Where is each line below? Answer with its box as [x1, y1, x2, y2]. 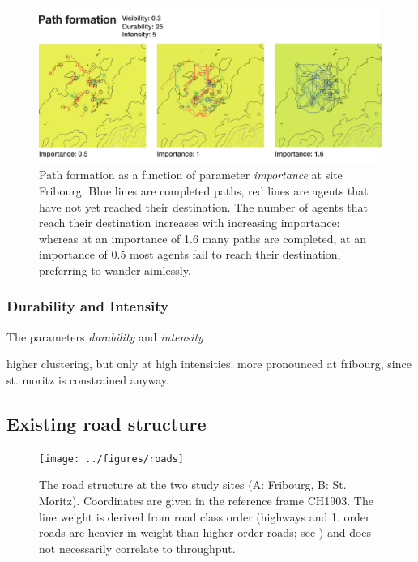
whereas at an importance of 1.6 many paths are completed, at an [39, 230, 366, 247]
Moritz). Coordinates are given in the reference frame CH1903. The [39, 491, 373, 508]
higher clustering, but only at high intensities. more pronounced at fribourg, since [6, 355, 412, 372]
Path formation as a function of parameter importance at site [39, 166, 343, 183]
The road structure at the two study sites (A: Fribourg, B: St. [39, 476, 347, 493]
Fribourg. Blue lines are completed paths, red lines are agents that [39, 182, 369, 199]
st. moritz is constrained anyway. [6, 371, 169, 388]
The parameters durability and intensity [6, 328, 203, 345]
